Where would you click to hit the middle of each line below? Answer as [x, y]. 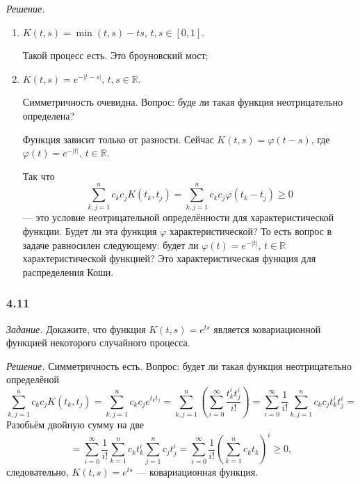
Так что [39, 176]
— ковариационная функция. [197, 472]
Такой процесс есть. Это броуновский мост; [115, 55]
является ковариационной [267, 329]
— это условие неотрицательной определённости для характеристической [178, 217]
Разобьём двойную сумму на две [75, 425]
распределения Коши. [68, 272]
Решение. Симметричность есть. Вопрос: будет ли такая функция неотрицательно [179, 365]
